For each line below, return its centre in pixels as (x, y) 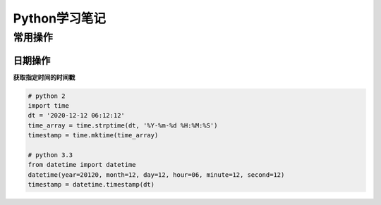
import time (49, 106)
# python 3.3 (50, 155)
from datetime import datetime (82, 165)
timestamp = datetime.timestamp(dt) (91, 185)
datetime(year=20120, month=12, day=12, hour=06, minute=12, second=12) (156, 175)
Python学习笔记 (59, 18)
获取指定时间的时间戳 (44, 77)
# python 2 (47, 96)
